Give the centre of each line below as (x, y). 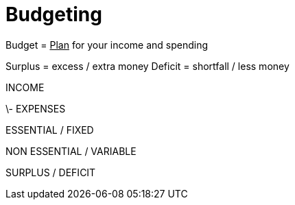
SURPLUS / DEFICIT (51, 172)
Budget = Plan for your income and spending (107, 45)
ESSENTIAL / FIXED (50, 130)
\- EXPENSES (36, 108)
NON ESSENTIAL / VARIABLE (71, 151)
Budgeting (54, 14)
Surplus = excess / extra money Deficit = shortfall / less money (147, 66)
